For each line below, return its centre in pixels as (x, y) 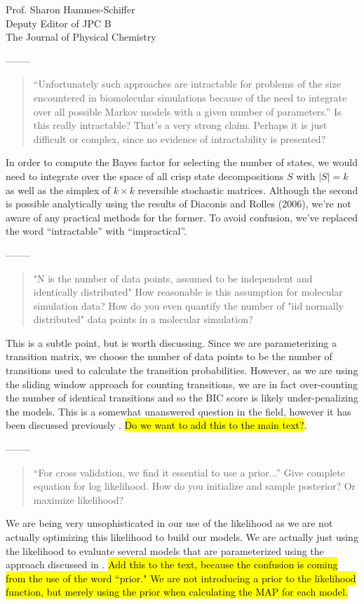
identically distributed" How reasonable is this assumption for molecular (188, 292)
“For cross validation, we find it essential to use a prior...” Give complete (189, 472)
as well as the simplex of (58, 190)
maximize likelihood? (79, 499)
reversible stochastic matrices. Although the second (248, 190)
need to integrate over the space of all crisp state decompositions (145, 176)
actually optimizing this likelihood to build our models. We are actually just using (182, 537)
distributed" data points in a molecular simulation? (143, 319)
